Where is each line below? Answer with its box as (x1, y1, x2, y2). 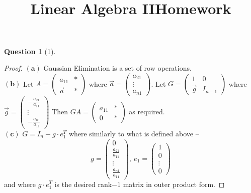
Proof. (4, 63, 23, 73)
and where (4, 178, 36, 189)
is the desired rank (54, 178, 112, 189)
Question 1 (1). (4, 46, 56, 56)
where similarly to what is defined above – (68, 128, 199, 138)
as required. (129, 106, 165, 116)
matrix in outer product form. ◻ (123, 178, 225, 189)
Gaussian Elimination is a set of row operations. (43, 63, 192, 73)
